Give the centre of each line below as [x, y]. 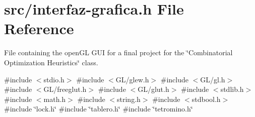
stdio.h [54, 79]
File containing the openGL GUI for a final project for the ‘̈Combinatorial [118, 52]
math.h [55, 99]
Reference [39, 28]
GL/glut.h [153, 89]
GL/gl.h [213, 79]
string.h [129, 99]
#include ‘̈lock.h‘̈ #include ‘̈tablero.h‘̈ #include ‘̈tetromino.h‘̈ [99, 109]
